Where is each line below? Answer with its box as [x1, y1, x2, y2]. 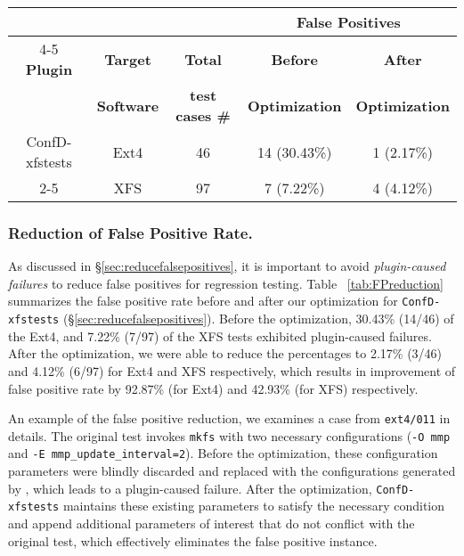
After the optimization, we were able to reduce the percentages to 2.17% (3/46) [8, 344, 443, 363]
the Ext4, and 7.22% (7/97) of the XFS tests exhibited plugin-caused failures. [8, 326, 432, 345]
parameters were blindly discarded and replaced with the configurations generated [8, 462, 456, 480]
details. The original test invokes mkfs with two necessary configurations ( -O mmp [8, 426, 451, 445]
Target [104, 48, 151, 69]
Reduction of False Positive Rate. [8, 221, 253, 243]
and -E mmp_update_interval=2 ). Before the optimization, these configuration [8, 444, 438, 462]
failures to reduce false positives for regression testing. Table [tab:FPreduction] [8, 274, 444, 292]
